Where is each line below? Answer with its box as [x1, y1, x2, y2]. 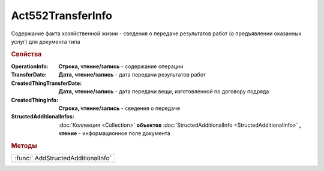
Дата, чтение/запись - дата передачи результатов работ [58, 71, 206, 78]
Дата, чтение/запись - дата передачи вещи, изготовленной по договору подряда [58, 88, 269, 95]
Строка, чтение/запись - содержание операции [58, 63, 184, 70]
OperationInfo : [11, 63, 49, 70]
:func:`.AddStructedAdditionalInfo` [14, 154, 112, 163]
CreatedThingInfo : [11, 96, 59, 103]
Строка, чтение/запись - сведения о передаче [58, 105, 181, 112]
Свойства [11, 50, 42, 58]
